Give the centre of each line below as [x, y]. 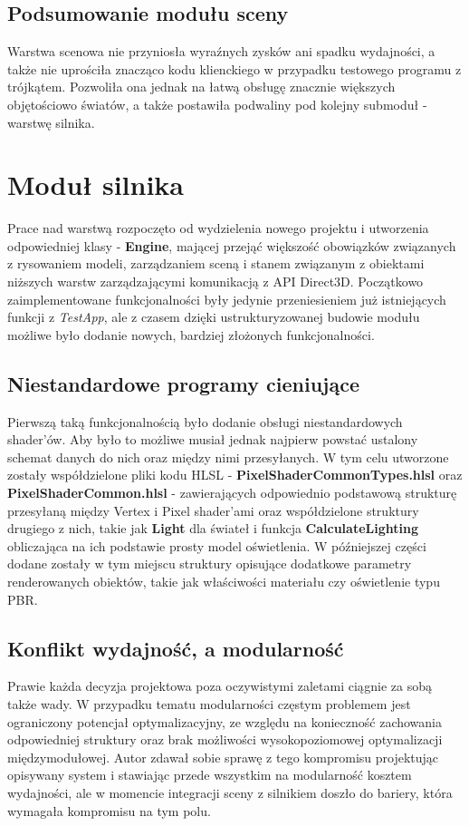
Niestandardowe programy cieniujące [183, 383]
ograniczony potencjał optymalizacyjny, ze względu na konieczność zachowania [225, 721]
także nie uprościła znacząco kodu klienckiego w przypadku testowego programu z [234, 68]
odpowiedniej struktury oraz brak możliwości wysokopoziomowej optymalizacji [225, 739]
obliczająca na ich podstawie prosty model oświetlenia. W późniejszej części [217, 545]
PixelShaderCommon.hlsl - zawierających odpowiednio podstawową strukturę [232, 493]
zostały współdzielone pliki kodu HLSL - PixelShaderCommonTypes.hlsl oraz [235, 475]
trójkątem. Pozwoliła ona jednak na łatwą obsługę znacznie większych [201, 87]
